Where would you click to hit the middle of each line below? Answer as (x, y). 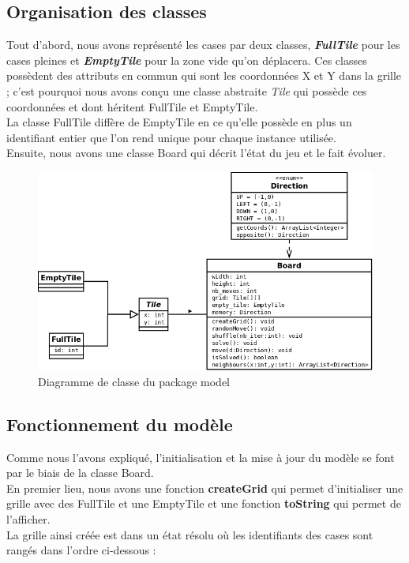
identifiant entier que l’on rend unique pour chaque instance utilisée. (171, 137)
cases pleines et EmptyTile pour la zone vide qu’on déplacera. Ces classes (187, 60)
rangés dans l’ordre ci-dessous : (81, 550)
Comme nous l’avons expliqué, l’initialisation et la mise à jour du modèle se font (201, 457)
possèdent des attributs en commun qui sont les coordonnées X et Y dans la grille (204, 75)
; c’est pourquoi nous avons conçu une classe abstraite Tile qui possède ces (187, 90)
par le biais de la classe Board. (80, 473)
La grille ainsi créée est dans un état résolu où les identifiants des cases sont (190, 534)
